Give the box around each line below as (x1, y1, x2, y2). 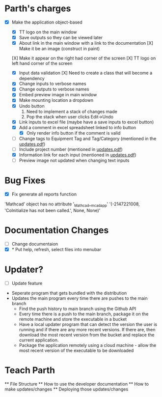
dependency (19, 76, 45, 82)
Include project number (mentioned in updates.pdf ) (19, 146, 123, 152)
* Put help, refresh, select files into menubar (11, 246, 102, 252)
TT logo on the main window (19, 29, 77, 35)
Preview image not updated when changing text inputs (19, 157, 130, 163)
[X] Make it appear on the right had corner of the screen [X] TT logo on (11, 55, 156, 61)
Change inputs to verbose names (19, 81, 86, 86)
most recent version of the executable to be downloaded (19, 347, 134, 353)
